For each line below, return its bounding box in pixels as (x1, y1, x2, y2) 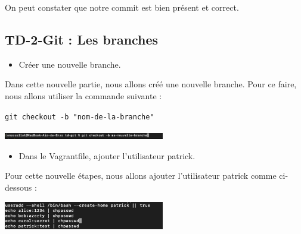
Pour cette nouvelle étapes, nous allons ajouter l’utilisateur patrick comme (5, 169, 277, 182)
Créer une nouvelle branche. (18, 58, 121, 70)
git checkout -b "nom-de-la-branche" (5, 112, 154, 121)
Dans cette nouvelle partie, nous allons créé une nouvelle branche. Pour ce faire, (5, 78, 297, 90)
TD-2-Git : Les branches (5, 30, 159, 48)
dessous (5, 181, 32, 194)
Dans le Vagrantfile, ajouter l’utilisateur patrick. (18, 149, 196, 162)
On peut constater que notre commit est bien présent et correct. (5, 1, 239, 13)
